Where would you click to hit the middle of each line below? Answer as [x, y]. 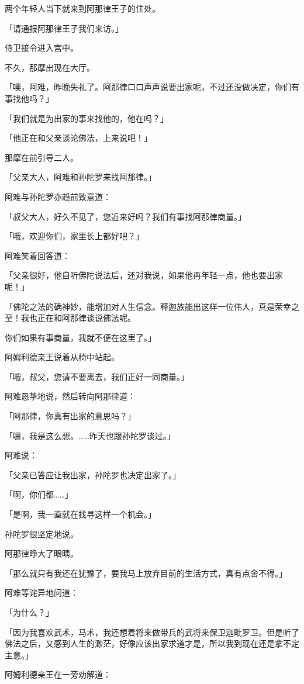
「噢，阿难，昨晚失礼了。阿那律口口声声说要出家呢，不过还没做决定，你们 [148, 87]
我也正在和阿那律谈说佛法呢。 [78, 318]
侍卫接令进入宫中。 [42, 48]
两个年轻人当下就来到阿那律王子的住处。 [82, 8]
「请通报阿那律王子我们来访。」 [64, 28]
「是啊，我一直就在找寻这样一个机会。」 [80, 514]
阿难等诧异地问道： [42, 593]
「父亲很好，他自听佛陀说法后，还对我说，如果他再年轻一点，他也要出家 [144, 275]
